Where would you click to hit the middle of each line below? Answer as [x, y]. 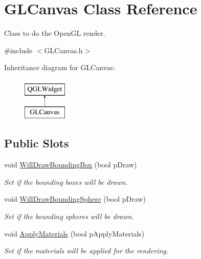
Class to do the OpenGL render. [55, 33]
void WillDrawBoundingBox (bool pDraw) [71, 165]
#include [18, 50]
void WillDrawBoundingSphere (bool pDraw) [75, 199]
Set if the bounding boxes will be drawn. [66, 181]
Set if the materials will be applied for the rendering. [86, 251]
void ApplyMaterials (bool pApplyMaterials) [74, 233]
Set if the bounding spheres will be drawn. [69, 216]
